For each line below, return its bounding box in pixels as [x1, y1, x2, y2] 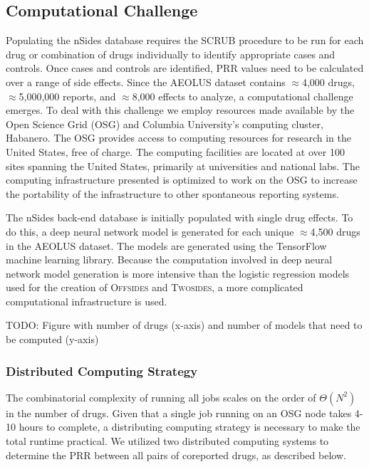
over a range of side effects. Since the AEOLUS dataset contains [6, 74, 286, 89]
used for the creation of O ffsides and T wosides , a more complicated [6, 280, 303, 295]
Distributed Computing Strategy [6, 362, 198, 379]
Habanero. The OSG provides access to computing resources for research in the [6, 130, 351, 145]
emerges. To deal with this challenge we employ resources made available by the [6, 103, 355, 117]
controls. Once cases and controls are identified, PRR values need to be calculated [6, 61, 364, 75]
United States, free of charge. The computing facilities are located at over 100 [6, 144, 345, 159]
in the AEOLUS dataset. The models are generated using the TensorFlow [6, 238, 327, 253]
